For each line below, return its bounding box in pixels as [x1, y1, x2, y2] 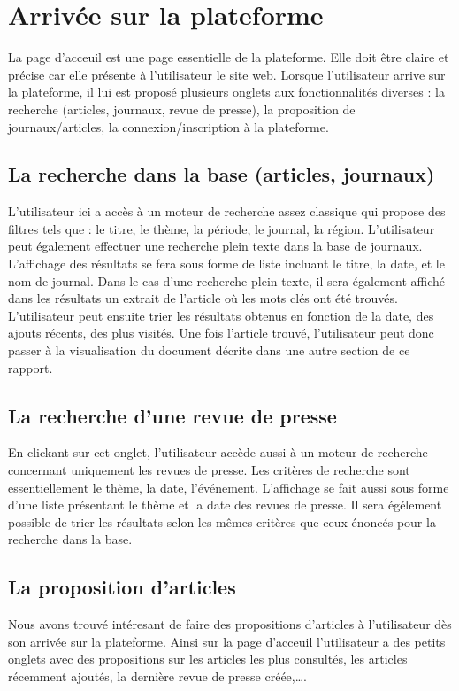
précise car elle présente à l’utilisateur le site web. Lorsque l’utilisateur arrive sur [8, 65, 446, 83]
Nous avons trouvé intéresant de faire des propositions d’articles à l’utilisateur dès [8, 615, 452, 633]
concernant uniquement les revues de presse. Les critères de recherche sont [8, 461, 410, 479]
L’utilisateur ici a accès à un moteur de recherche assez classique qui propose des [8, 202, 446, 221]
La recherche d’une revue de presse [8, 401, 337, 429]
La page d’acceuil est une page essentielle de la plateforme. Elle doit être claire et [8, 48, 449, 66]
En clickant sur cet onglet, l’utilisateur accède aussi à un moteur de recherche [8, 443, 428, 462]
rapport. [8, 358, 53, 377]
